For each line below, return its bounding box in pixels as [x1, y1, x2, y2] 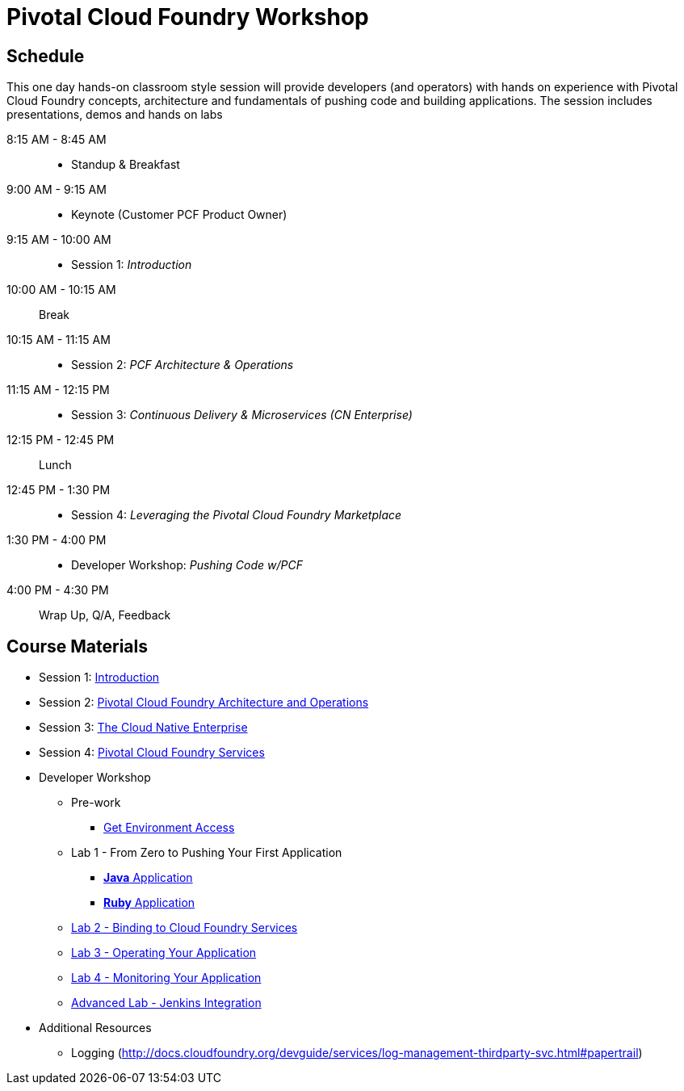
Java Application [103, 871, 193, 885]
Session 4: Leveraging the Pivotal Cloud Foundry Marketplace [71, 508, 402, 522]
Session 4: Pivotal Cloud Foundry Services [39, 745, 265, 760]
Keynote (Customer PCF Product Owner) [71, 208, 287, 222]
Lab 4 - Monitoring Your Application [71, 971, 262, 985]
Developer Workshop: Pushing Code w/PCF [71, 558, 303, 573]
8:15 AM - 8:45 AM [6, 132, 107, 147]
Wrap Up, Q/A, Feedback [39, 608, 171, 623]
